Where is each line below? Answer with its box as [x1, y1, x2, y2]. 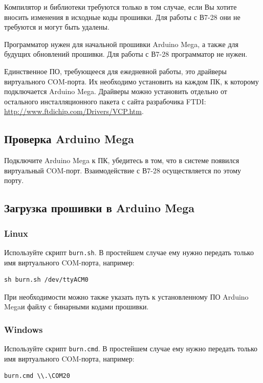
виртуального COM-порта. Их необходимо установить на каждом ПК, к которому [4, 76, 259, 86]
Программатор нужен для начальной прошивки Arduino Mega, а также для [4, 38, 238, 49]
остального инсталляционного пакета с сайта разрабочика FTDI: [4, 96, 206, 106]
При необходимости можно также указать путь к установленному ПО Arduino [4, 291, 249, 302]
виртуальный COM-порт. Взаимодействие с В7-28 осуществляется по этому [4, 165, 242, 175]
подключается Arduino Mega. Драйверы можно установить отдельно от [4, 86, 227, 97]
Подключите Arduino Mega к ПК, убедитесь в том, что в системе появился [4, 155, 239, 166]
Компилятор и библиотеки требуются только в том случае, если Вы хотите [4, 2, 237, 12]
